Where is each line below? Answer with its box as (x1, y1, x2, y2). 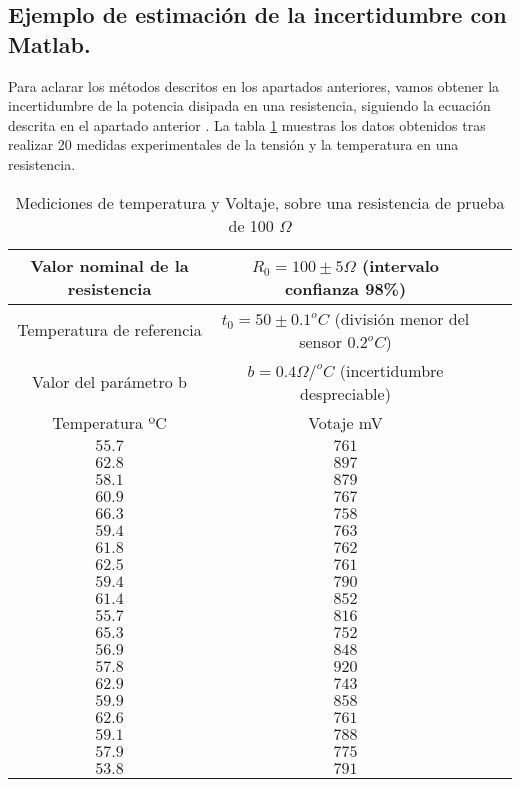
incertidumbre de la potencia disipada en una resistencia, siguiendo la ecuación (8, 95, 491, 116)
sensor (299, 329, 343, 353)
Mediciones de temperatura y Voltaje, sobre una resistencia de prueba (15, 190, 505, 214)
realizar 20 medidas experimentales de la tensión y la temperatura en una (8, 134, 459, 155)
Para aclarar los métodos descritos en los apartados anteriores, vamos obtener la (8, 75, 500, 96)
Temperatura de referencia (17, 318, 202, 342)
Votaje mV (308, 410, 383, 434)
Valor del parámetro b (32, 370, 187, 394)
